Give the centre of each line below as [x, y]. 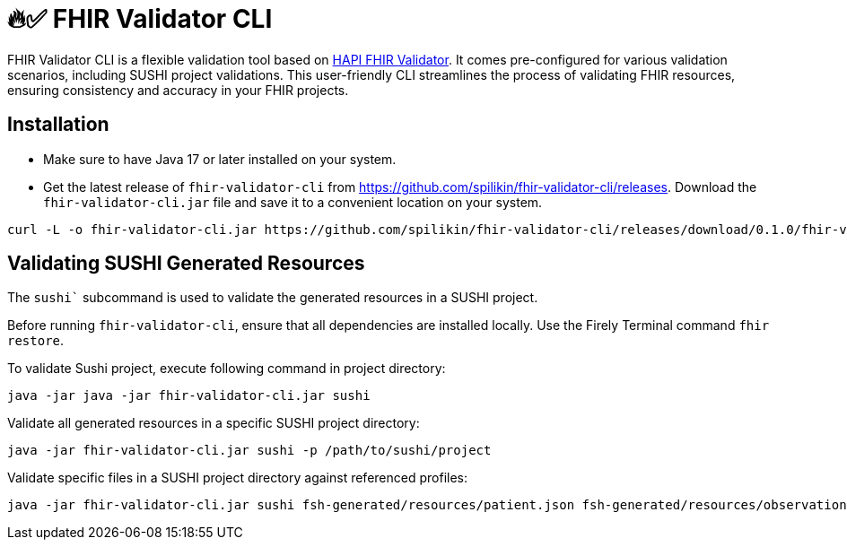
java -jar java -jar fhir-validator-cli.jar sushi [189, 396]
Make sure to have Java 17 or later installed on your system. [220, 159]
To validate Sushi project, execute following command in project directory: [227, 369]
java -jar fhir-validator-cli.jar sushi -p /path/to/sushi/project [249, 451]
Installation [58, 125]
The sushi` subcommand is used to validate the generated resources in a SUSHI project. [273, 298]
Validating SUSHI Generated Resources [186, 264]
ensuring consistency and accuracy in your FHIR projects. [178, 90]
